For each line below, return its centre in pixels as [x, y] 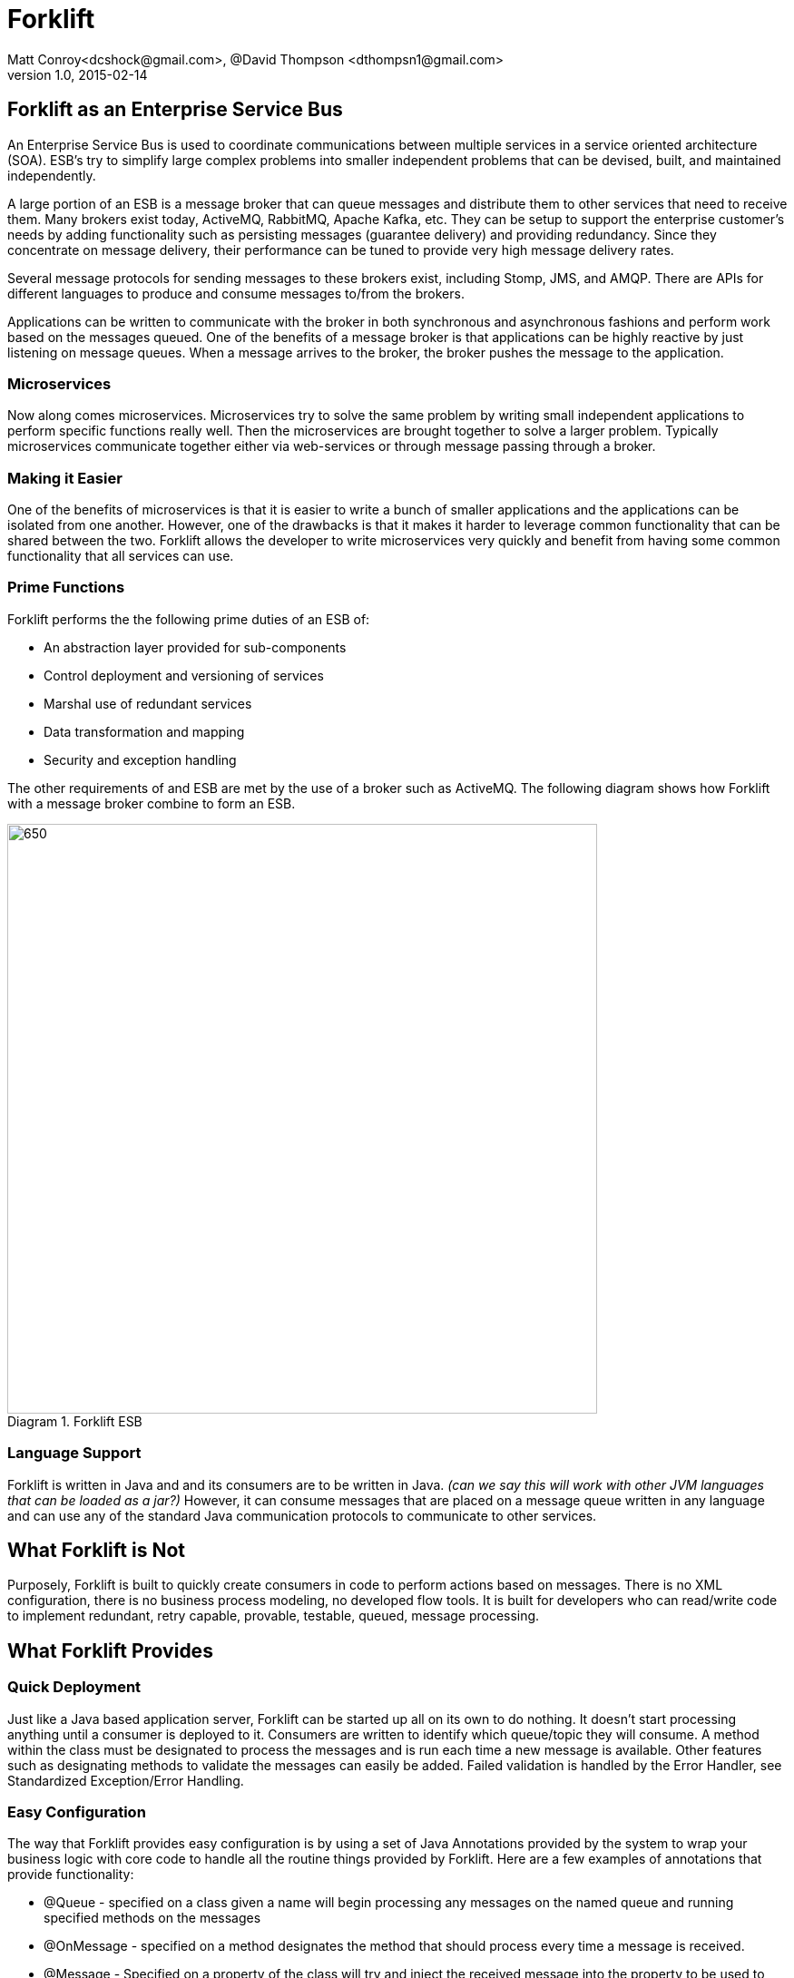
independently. [52, 175]
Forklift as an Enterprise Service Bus [175, 110]
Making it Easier [65, 478]
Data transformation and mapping [144, 731]
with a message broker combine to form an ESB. [152, 803]
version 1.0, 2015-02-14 [78, 74]
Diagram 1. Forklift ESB [75, 1421]
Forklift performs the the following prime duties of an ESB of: [189, 619]
